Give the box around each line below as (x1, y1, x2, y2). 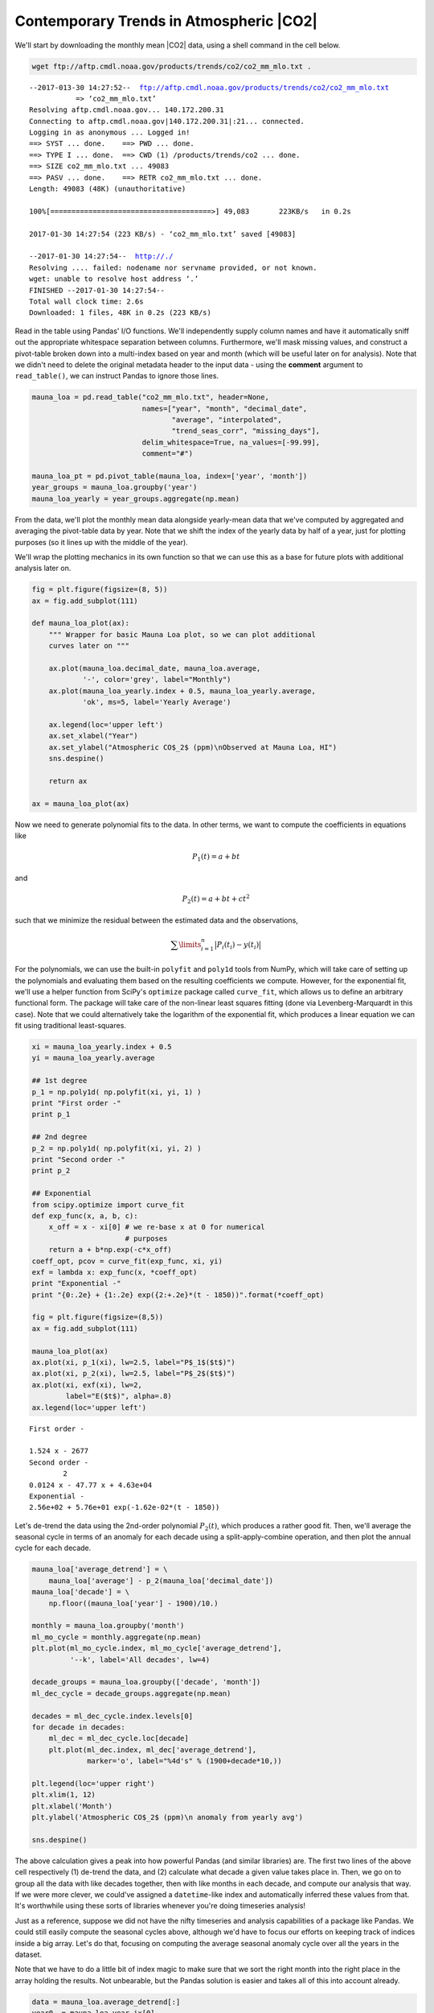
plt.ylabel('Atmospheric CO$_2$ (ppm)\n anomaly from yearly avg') (31, 1813, 304, 1822)
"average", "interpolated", (171, 415, 282, 424)
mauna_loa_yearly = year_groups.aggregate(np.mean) (31, 494, 240, 503)
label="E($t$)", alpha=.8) (65, 1391, 172, 1401)
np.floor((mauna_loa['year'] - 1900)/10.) (48, 1598, 219, 1608)
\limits (178, 940, 202, 949)
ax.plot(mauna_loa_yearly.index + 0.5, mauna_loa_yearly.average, (48, 686, 317, 696)
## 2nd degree (31, 1132, 88, 1142)
